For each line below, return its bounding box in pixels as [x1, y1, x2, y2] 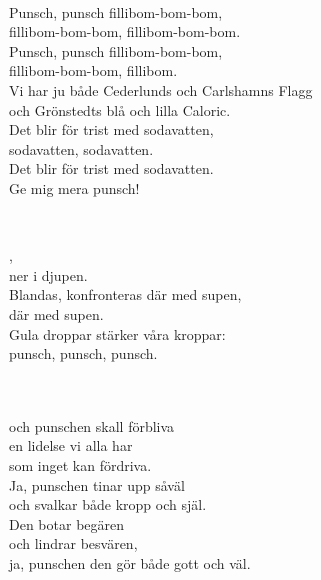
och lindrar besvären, [9, 533, 138, 554]
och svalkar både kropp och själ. [9, 494, 207, 515]
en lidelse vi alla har [9, 435, 133, 456]
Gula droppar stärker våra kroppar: [9, 323, 226, 344]
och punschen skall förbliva [9, 415, 175, 436]
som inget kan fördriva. [9, 455, 152, 476]
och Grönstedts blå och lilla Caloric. [9, 99, 231, 120]
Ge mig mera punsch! [9, 177, 140, 198]
